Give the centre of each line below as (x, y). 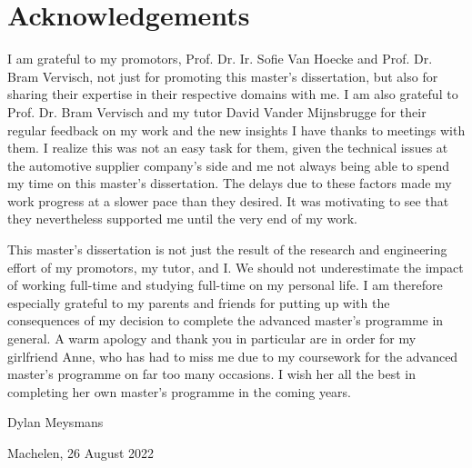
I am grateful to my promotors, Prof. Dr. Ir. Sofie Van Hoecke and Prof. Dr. (220, 59)
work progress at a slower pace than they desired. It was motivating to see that (228, 200)
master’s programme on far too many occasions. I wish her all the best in (212, 374)
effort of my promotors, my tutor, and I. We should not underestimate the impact (236, 267)
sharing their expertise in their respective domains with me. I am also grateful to (233, 94)
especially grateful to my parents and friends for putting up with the (199, 302)
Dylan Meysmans (55, 422)
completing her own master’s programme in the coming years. (179, 391)
